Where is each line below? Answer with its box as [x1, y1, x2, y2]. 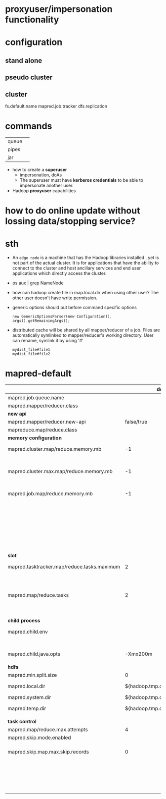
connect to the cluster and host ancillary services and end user [12, 265, 141, 271]
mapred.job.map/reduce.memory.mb [7, 490, 93, 497]
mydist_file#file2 [12, 352, 50, 357]
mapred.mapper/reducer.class [7, 402, 78, 409]
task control [7, 718, 37, 725]
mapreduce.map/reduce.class [7, 426, 78, 433]
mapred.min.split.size [7, 671, 57, 678]
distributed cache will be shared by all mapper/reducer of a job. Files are [12, 327, 160, 333]
